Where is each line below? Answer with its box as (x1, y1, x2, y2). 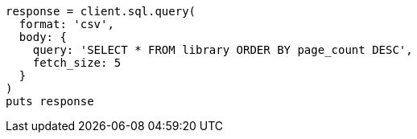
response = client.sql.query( (6, 5, 196, 18)
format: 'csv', (19, 18, 114, 31)
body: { (19, 31, 67, 43)
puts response (6, 95, 94, 108)
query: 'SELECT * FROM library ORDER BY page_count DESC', (32, 43, 413, 56)
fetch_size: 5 (32, 56, 122, 69)
